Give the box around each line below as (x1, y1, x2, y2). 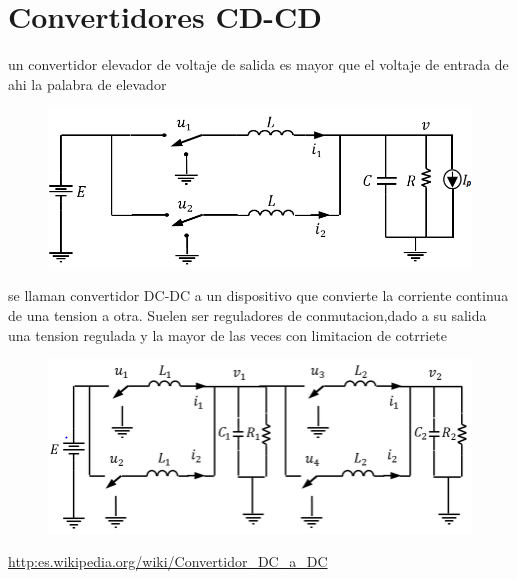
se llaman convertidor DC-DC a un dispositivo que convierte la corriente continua (8, 285, 509, 306)
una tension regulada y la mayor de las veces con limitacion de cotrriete (8, 324, 448, 345)
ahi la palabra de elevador (8, 73, 167, 94)
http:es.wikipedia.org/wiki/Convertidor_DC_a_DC (8, 551, 328, 572)
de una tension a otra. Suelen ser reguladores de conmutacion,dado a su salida (8, 305, 487, 326)
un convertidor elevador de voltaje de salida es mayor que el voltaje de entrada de (8, 54, 509, 75)
